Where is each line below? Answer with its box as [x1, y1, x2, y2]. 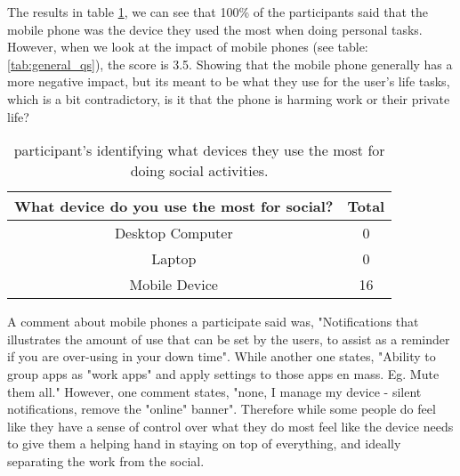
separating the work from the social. [7, 451, 205, 470]
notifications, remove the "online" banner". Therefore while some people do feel [7, 399, 436, 418]
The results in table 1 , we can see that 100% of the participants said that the [7, 3, 428, 20]
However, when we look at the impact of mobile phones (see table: [7, 37, 368, 56]
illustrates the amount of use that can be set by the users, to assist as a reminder [7, 329, 450, 348]
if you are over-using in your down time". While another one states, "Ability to [7, 347, 436, 366]
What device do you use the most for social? [14, 196, 334, 217]
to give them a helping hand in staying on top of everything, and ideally [7, 434, 401, 453]
